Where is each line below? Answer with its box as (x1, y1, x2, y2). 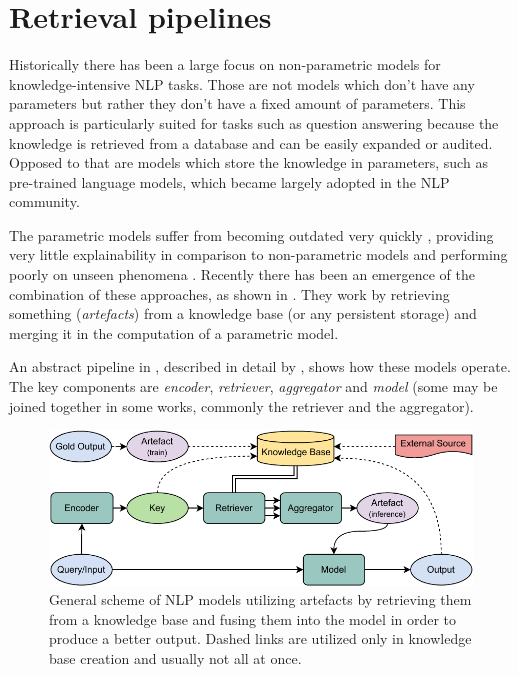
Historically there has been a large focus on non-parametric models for (9, 54, 441, 75)
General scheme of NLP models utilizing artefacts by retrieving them (49, 589, 472, 610)
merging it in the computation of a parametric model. (9, 322, 339, 343)
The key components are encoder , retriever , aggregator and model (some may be (9, 376, 498, 397)
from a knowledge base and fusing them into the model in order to (49, 608, 457, 629)
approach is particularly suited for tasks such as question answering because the (9, 112, 499, 133)
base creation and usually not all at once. (49, 648, 302, 669)
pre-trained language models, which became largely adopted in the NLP (9, 171, 450, 192)
